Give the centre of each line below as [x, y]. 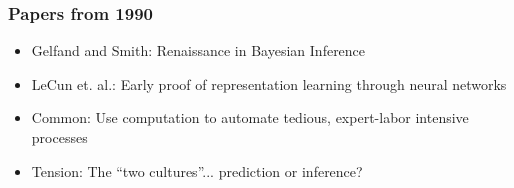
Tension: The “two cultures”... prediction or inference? [197, 170]
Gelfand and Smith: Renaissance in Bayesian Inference [198, 50]
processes [59, 137]
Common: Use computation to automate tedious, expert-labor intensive [250, 117]
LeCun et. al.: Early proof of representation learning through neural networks [269, 83]
